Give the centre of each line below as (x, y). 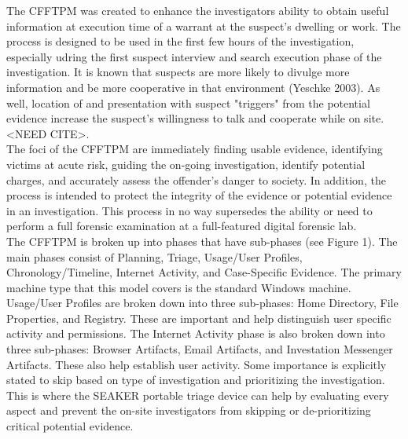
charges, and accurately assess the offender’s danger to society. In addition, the (196, 179)
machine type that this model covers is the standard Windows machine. (179, 287)
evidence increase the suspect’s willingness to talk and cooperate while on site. (195, 118)
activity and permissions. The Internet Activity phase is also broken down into (196, 333)
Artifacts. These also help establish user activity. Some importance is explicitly (197, 364)
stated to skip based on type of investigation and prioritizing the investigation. (196, 380)
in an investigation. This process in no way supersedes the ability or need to (189, 210)
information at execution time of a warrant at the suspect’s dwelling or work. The (204, 26)
